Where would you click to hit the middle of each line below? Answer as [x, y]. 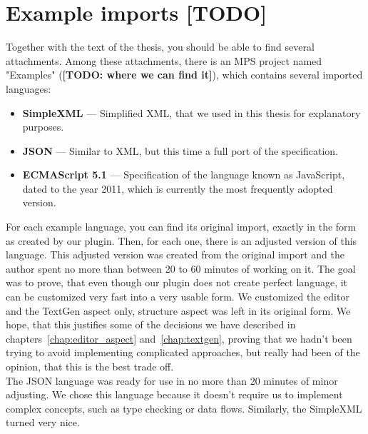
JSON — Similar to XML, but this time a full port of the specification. [180, 150]
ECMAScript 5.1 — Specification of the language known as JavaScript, [184, 175]
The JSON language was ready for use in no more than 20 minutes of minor [172, 380]
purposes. [43, 127]
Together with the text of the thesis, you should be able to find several [160, 47]
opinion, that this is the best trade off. [90, 366]
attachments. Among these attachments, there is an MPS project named [164, 60]
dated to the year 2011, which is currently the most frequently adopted [178, 188]
